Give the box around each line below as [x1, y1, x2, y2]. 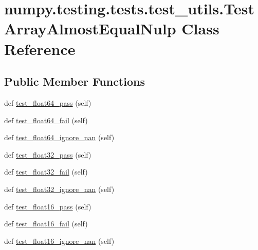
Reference [4, 38, 76, 59]
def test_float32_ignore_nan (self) [4, 183, 115, 194]
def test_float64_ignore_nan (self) [4, 132, 115, 143]
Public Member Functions [4, 73, 145, 89]
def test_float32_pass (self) [4, 149, 91, 160]
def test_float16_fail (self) [4, 218, 88, 229]
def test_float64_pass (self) [4, 97, 91, 108]
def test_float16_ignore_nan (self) [4, 235, 115, 246]
